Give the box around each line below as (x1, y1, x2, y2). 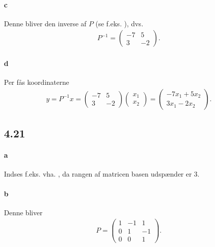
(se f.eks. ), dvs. (95, 18, 144, 28)
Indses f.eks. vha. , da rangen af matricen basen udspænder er (4, 169, 192, 179)
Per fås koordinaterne (4, 77, 69, 87)
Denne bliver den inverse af (4, 18, 87, 28)
